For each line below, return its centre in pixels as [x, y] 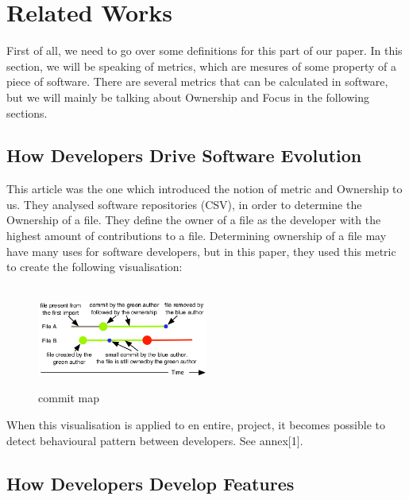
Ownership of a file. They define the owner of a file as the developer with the [194, 220]
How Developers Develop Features [150, 483]
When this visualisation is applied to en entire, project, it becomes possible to [196, 424]
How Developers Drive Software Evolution [184, 155]
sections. [27, 112]
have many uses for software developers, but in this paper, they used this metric [201, 251]
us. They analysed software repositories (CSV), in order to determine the [184, 204]
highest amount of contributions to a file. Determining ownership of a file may [197, 236]
